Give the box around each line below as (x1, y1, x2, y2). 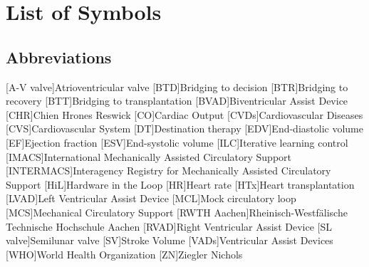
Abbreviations (6, 46, 112, 68)
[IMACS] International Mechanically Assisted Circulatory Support (6, 149, 292, 164)
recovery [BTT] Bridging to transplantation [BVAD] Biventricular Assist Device (6, 93, 348, 108)
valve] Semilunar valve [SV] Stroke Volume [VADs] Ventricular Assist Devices (6, 233, 333, 248)
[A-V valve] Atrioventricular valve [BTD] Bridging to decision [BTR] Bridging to (6, 79, 348, 94)
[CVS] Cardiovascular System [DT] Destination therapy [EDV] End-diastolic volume (6, 121, 363, 136)
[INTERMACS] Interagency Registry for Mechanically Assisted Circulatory (6, 163, 331, 178)
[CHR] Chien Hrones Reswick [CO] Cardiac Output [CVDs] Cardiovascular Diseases (6, 107, 363, 122)
